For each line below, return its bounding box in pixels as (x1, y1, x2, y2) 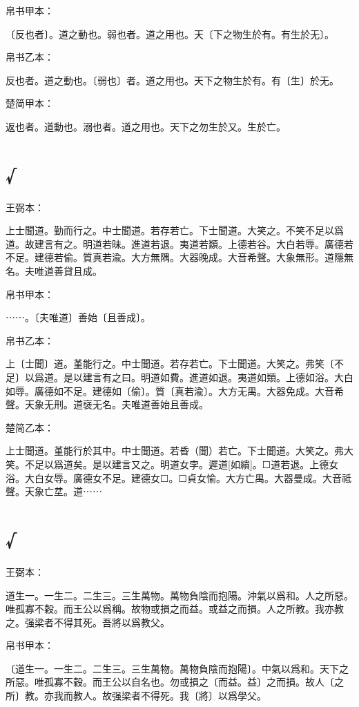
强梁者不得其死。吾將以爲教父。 (24, 614, 170, 629)
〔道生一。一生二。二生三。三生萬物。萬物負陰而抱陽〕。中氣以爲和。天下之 (6, 661, 349, 675)
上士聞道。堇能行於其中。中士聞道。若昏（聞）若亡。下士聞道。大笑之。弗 (6, 443, 344, 458)
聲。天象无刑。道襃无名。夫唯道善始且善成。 (6, 397, 208, 411)
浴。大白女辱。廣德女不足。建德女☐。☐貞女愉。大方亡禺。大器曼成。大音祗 (6, 470, 352, 485)
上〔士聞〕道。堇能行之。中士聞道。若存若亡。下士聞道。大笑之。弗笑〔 (6, 356, 334, 371)
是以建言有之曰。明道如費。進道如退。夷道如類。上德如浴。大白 (63, 370, 353, 385)
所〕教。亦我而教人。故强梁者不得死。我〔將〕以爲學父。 (6, 688, 266, 703)
